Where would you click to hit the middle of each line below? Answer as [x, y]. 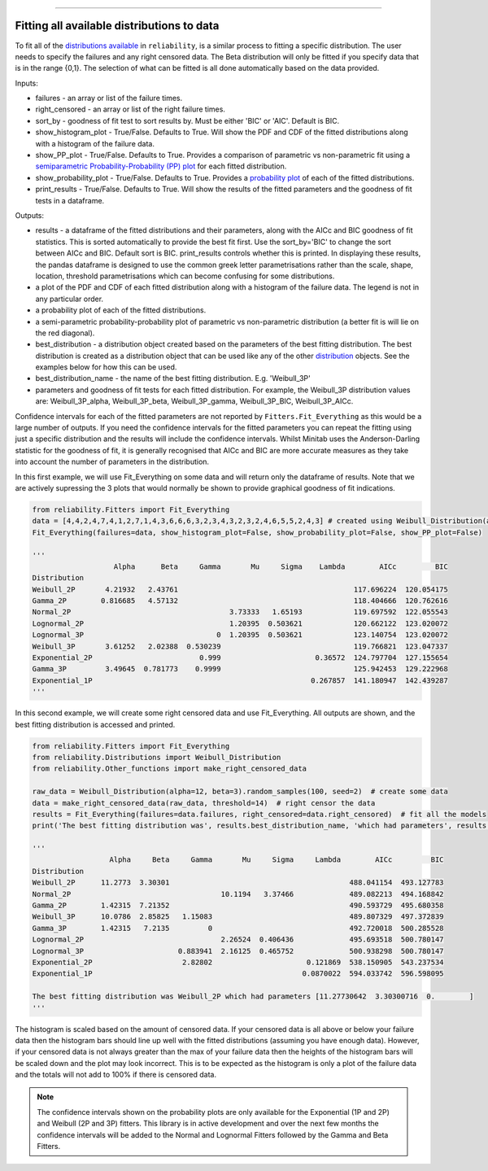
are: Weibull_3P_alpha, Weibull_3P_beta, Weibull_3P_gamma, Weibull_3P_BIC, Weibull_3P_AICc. [194, 401]
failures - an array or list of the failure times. [109, 98]
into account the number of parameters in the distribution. [112, 462]
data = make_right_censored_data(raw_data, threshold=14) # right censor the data [204, 803]
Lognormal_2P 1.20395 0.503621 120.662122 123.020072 [240, 623]
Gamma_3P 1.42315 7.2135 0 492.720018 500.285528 [238, 928]
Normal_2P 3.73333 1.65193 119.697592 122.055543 [240, 612]
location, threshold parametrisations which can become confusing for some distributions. [185, 276]
